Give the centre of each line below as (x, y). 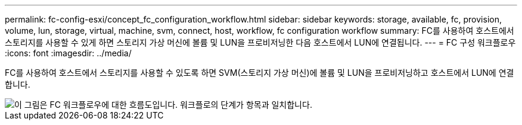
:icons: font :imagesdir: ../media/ (68, 53)
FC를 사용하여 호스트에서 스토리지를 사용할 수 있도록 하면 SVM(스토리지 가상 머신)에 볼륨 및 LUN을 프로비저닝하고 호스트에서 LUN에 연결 (260, 73)
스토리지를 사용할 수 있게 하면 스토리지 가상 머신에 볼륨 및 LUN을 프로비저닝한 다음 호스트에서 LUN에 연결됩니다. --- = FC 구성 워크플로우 (260, 42)
